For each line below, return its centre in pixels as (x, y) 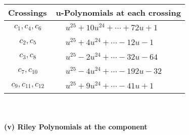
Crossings (28, 12)
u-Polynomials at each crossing (118, 12)
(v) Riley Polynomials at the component (76, 126)
